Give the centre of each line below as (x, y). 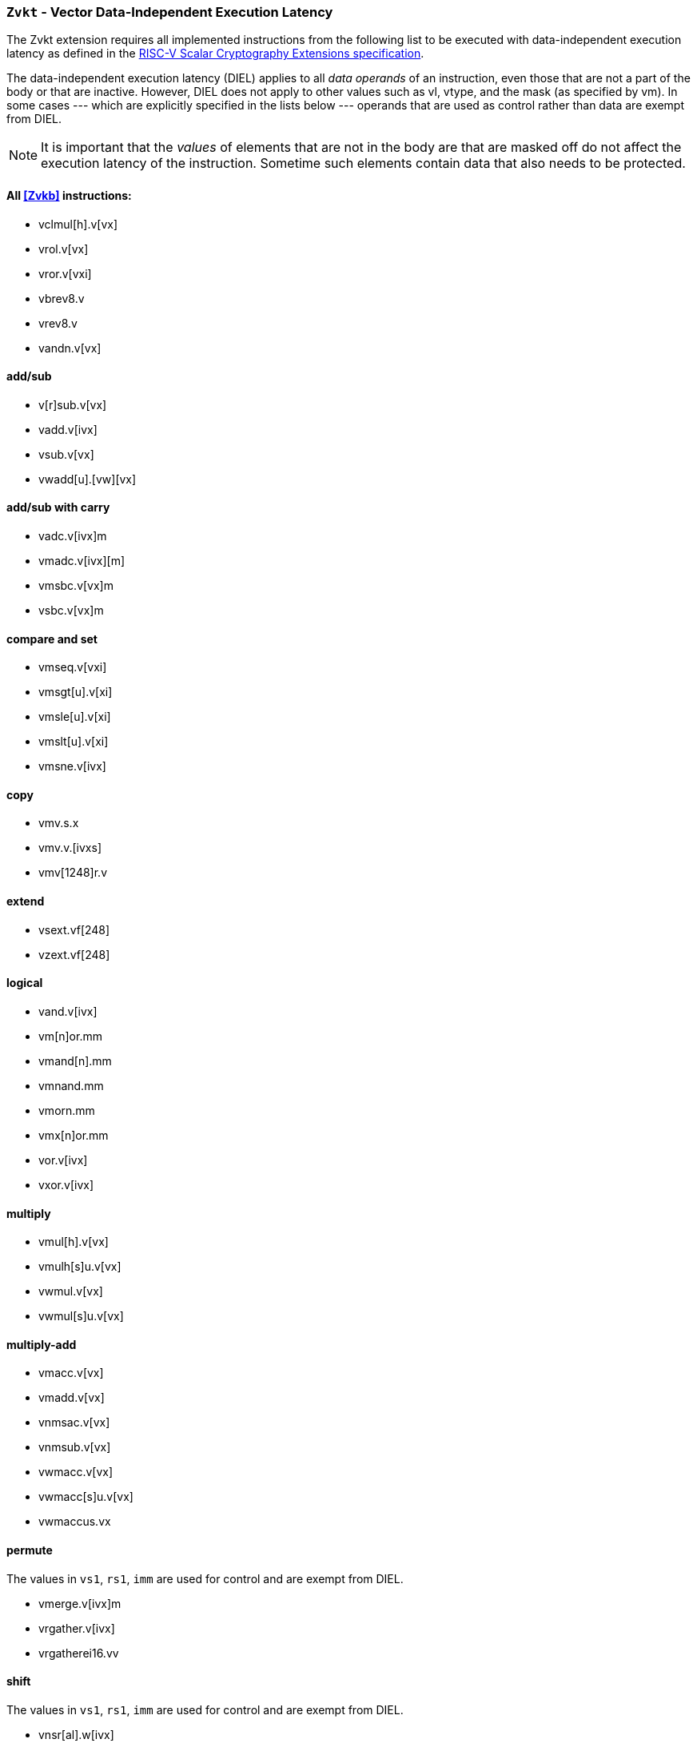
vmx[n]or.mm (74, 1135)
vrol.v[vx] (64, 249)
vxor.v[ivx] (66, 1184)
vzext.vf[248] (74, 954)
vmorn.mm (67, 1110)
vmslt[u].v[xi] (74, 742)
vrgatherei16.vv (79, 1653)
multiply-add (42, 1344)
